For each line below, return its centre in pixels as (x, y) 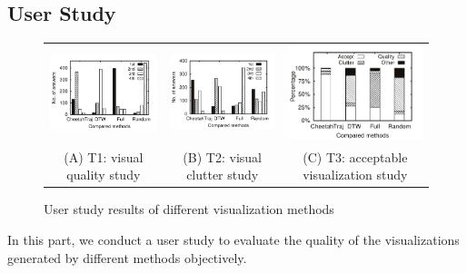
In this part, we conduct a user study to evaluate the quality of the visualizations (233, 239)
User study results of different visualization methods (189, 209)
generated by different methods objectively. (127, 257)
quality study (104, 175)
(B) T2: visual (222, 156)
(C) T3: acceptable (355, 156)
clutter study (223, 175)
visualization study (355, 175)
